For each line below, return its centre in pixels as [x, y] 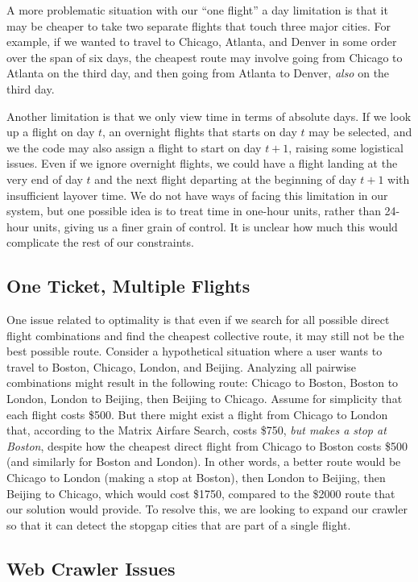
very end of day [45, 179]
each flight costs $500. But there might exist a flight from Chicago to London [197, 414]
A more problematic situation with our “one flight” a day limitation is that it [197, 10]
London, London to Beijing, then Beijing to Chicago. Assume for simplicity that [205, 399]
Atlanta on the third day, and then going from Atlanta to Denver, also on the [198, 73]
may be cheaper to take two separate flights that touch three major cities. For [199, 25]
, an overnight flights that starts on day [200, 132]
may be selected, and [360, 132]
